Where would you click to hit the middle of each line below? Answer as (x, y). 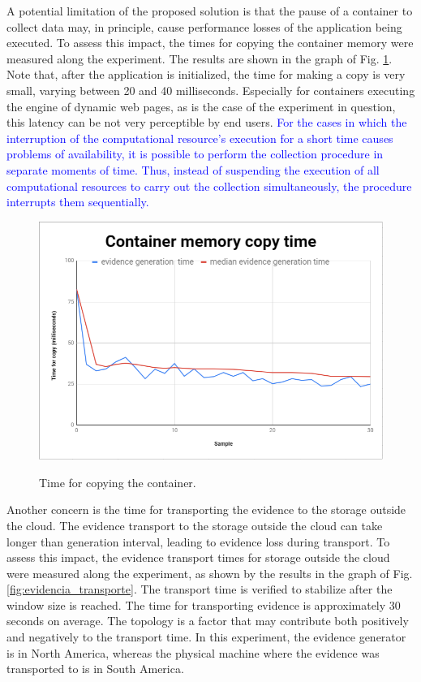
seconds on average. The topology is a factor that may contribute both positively (208, 621)
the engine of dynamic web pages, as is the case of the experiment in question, (201, 106)
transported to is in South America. (95, 669)
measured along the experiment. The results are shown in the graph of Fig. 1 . (200, 58)
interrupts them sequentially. (78, 202)
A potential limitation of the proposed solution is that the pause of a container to (210, 11)
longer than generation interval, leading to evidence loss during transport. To (198, 541)
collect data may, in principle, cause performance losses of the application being (204, 26)
